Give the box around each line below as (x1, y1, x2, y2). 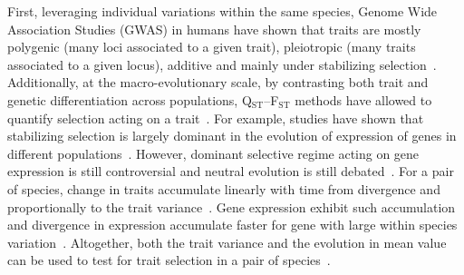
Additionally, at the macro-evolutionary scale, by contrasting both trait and (7, 73, 429, 92)
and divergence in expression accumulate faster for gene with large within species (7, 215, 458, 234)
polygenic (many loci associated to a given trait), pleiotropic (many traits (7, 37, 416, 56)
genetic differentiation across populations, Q (7, 90, 252, 109)
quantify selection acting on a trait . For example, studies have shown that (7, 108, 424, 127)
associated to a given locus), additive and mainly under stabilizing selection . (7, 54, 437, 74)
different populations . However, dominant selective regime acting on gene (7, 143, 420, 162)
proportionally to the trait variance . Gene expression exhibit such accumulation (7, 197, 456, 216)
